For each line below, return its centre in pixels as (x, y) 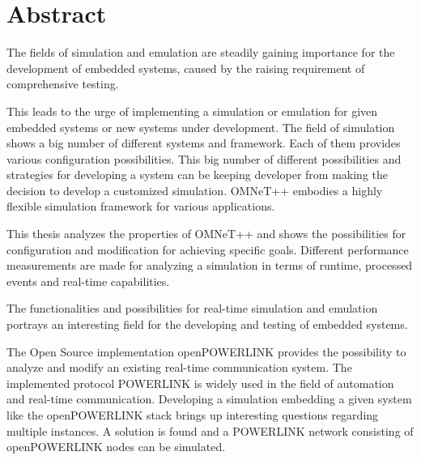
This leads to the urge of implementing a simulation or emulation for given (192, 111)
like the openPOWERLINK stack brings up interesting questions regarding (193, 415)
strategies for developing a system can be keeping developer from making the (197, 175)
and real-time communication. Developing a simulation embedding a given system (209, 399)
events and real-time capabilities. (88, 281)
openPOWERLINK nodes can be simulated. (116, 447)
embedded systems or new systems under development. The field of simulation (201, 127)
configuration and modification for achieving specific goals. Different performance (208, 249)
